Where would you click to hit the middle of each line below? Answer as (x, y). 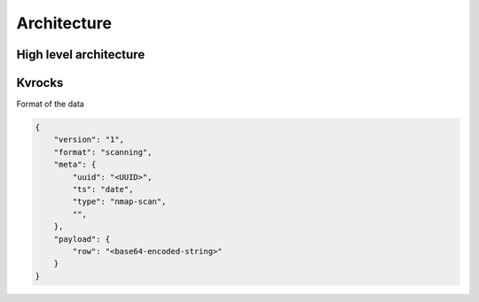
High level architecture (81, 54)
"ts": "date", (103, 190)
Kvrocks (40, 83)
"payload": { (82, 239)
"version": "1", (89, 140)
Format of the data (50, 104)
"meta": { (75, 165)
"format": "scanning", (103, 152)
